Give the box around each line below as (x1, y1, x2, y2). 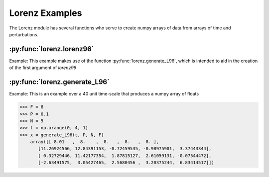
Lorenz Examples (9, 7, 82, 18)
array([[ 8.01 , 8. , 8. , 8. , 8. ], (30, 139, 159, 145)
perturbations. (9, 31, 39, 37)
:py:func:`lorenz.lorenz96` (9, 45, 94, 53)
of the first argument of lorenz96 (9, 65, 77, 71)
